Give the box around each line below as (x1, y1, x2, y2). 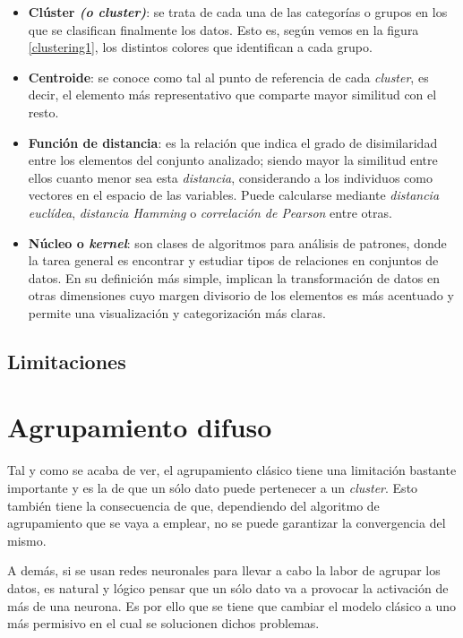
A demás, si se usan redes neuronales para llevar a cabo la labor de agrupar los (7, 561, 441, 580)
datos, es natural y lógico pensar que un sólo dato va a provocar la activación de (7, 578, 449, 597)
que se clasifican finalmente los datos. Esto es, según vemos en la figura (28, 20, 419, 39)
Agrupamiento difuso (7, 409, 272, 445)
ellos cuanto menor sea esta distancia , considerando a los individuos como (28, 168, 433, 186)
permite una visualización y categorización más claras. (28, 303, 326, 322)
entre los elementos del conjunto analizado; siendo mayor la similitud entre (28, 151, 438, 169)
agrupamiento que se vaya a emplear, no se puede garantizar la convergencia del (7, 513, 446, 532)
